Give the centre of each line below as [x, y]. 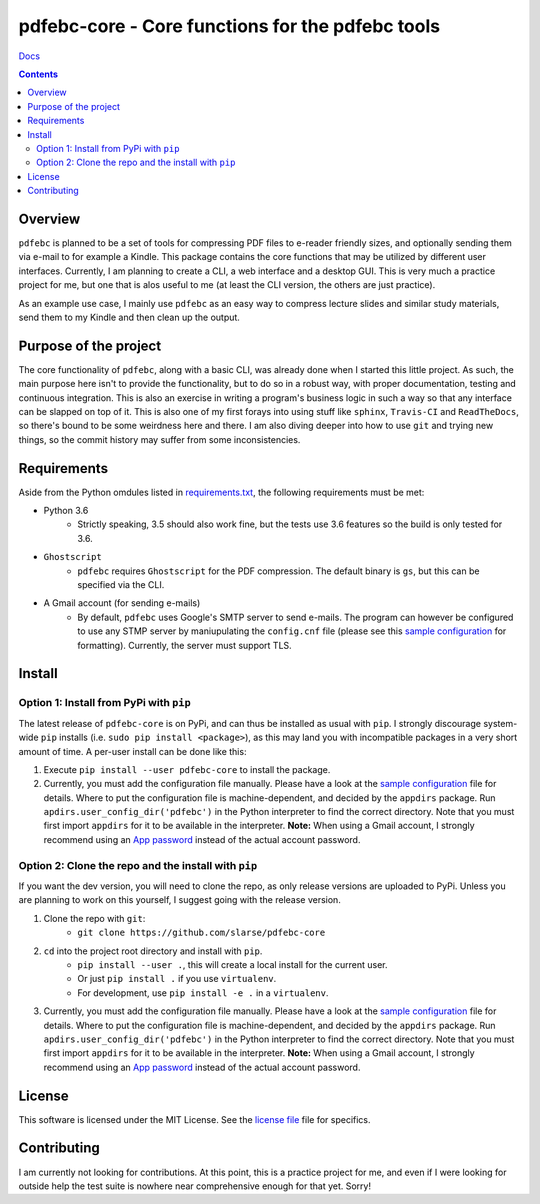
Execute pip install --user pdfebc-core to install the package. [187, 769]
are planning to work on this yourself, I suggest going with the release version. [180, 900]
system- [500, 723]
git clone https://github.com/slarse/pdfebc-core [201, 933]
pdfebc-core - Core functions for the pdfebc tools [229, 26]
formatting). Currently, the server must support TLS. [184, 645]
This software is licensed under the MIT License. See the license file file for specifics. [194, 1119]
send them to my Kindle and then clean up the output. [129, 317]
